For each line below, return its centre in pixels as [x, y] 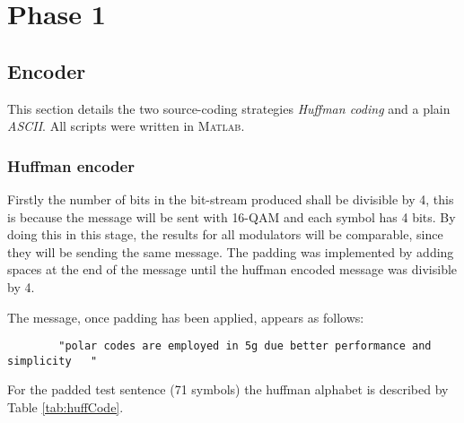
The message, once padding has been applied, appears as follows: [186, 317]
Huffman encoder [71, 165]
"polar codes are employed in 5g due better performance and [245, 346]
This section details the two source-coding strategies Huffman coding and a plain [229, 108]
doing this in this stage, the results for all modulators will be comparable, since [225, 234]
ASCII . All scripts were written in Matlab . [126, 126]
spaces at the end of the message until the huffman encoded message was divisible [232, 269]
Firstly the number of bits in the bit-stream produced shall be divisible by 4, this [231, 199]
